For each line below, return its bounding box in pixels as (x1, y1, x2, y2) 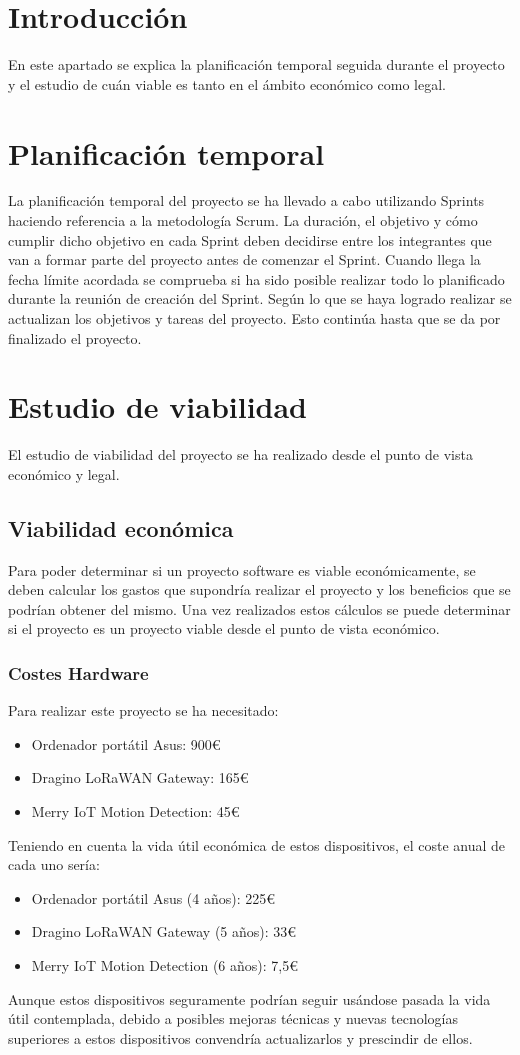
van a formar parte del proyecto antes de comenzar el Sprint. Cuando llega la (8, 249, 481, 270)
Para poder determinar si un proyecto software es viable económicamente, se (8, 559, 476, 580)
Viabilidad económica (8, 512, 234, 543)
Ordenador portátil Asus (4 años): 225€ (31, 887, 276, 908)
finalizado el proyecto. (8, 327, 142, 348)
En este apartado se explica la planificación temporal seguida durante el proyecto (8, 54, 505, 75)
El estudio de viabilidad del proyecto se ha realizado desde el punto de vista (8, 444, 473, 465)
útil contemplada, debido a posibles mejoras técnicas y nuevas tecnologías (8, 1008, 459, 1029)
